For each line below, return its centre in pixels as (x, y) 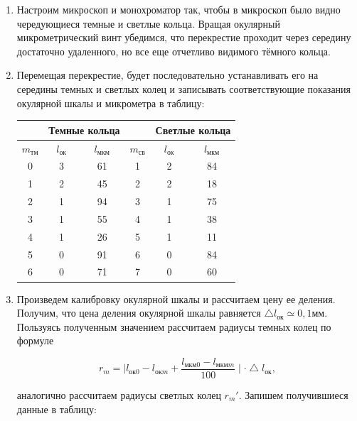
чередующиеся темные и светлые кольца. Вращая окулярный (148, 23)
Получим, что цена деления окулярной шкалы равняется (139, 313)
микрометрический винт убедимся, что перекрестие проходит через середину (184, 37)
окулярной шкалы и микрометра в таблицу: (111, 103)
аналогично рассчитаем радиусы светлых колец (119, 394)
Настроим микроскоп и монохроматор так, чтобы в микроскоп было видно (178, 9)
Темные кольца (84, 130)
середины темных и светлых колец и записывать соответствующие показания (184, 88)
